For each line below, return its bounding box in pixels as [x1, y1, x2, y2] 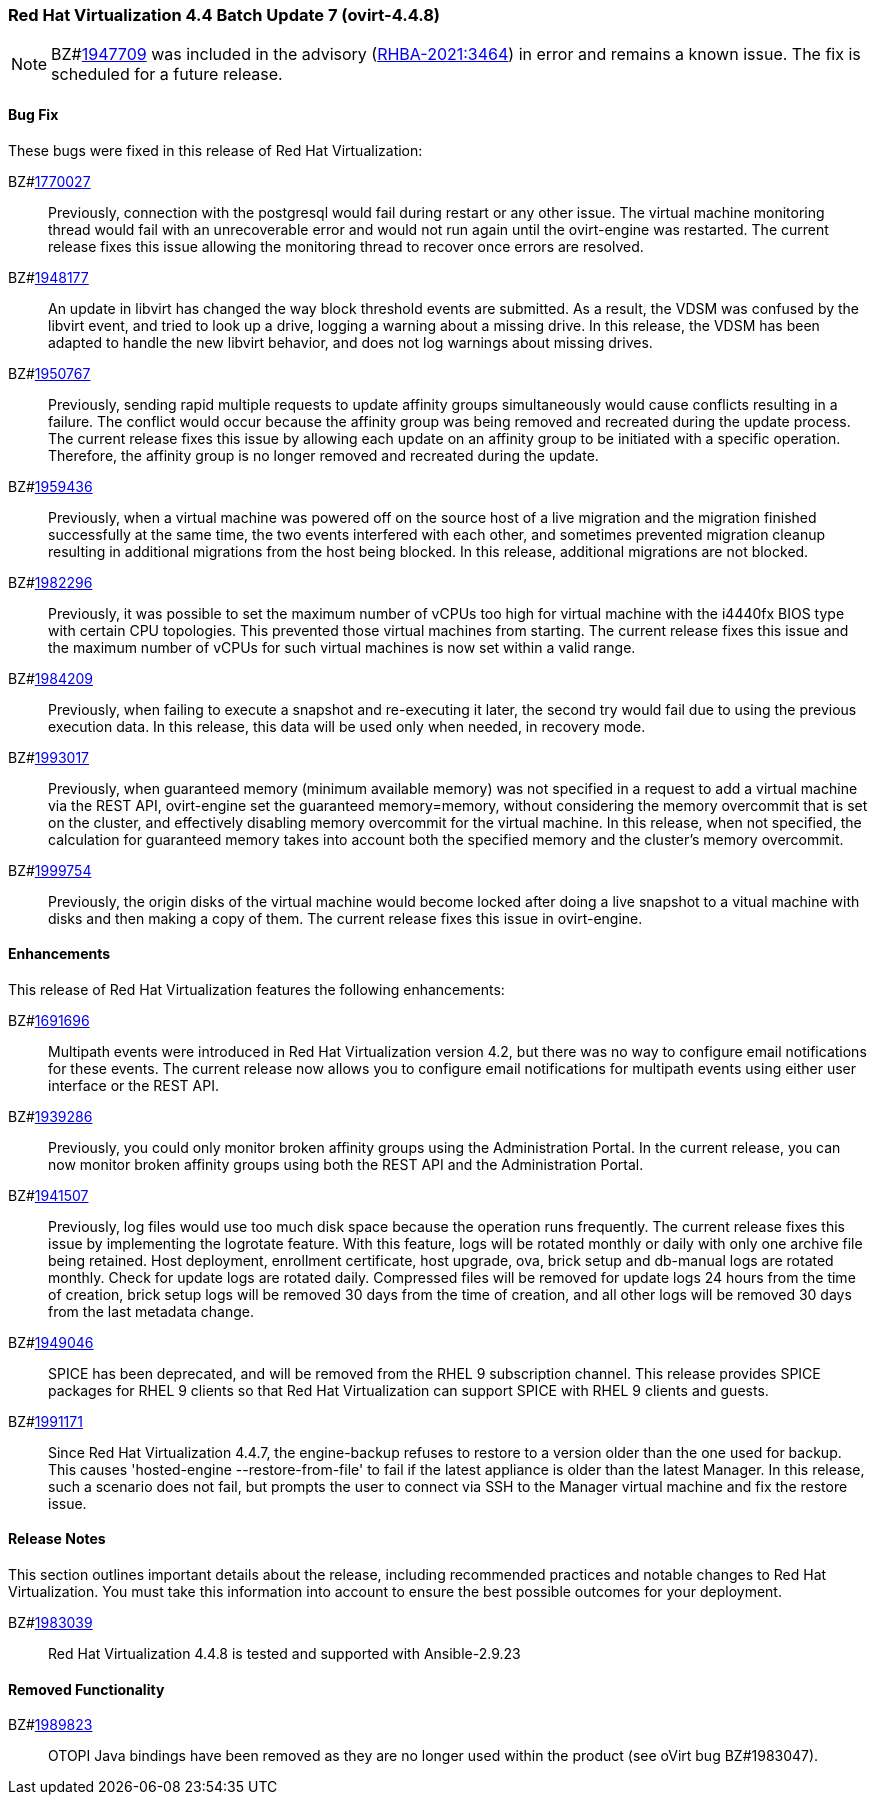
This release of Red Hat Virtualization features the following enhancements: [8, 980, 505, 998]
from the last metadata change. [48, 1302, 254, 1320]
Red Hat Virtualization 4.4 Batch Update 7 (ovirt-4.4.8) [8, 5, 441, 25]
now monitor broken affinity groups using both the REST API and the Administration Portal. [48, 1155, 644, 1173]
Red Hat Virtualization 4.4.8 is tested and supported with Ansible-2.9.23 [48, 1645, 521, 1663]
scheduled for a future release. [51, 64, 283, 85]
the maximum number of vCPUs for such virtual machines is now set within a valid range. [48, 638, 636, 656]
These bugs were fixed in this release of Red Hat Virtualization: [8, 141, 423, 159]
